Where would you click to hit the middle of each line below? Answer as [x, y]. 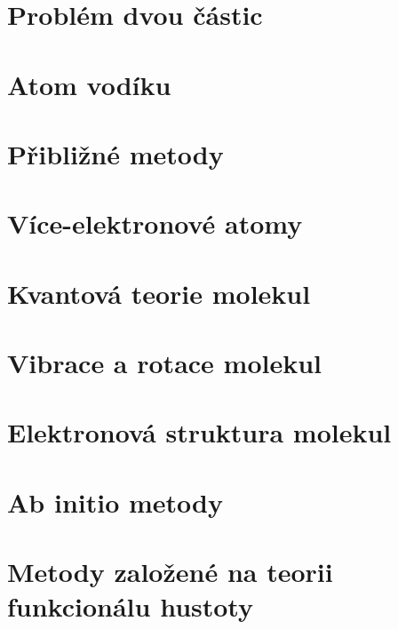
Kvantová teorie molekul [159, 293]
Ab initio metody [115, 502]
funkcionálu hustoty [130, 606]
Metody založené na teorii [170, 572]
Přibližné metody [115, 153]
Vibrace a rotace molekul [165, 363]
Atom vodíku [89, 84]
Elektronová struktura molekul [199, 432]
